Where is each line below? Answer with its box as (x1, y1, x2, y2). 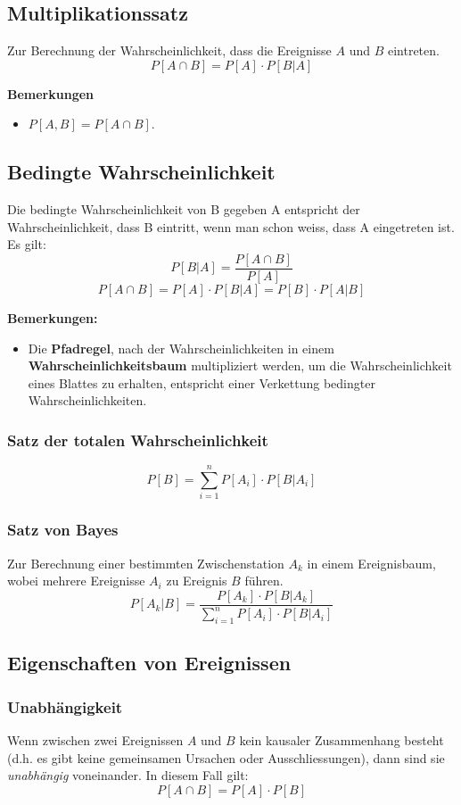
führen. (244, 571, 284, 590)
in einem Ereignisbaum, (307, 553, 436, 572)
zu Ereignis (166, 571, 227, 590)
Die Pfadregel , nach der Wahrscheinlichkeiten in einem (28, 338, 334, 357)
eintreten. (387, 41, 440, 60)
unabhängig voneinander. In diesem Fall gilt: (7, 766, 249, 784)
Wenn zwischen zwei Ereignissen (7, 730, 184, 749)
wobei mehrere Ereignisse (7, 571, 145, 590)
